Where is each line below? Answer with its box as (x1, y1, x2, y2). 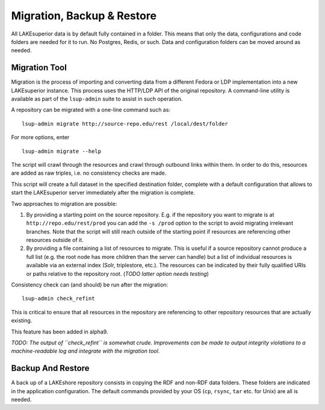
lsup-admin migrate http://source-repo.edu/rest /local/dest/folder (22, 120, 228, 127)
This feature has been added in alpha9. (11, 328, 108, 335)
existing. (11, 317, 32, 325)
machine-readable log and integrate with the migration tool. (11, 347, 160, 355)
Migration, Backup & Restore (11, 9, 156, 22)
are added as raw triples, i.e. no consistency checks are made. (11, 169, 167, 177)
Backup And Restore (11, 363, 90, 373)
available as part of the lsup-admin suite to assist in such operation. (11, 95, 183, 102)
